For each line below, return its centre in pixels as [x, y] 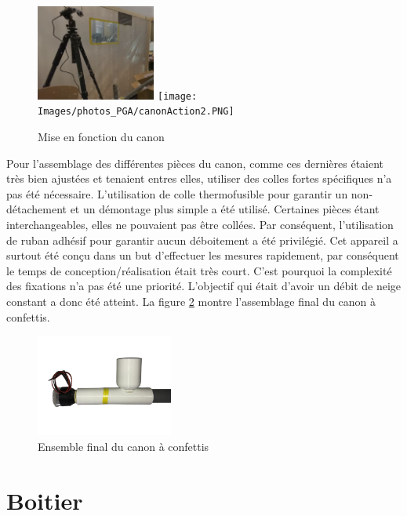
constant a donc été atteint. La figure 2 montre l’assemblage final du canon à [191, 301]
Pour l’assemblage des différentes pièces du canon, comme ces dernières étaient [195, 163]
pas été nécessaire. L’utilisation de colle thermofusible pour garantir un [177, 193]
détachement [36, 209]
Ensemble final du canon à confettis [124, 447]
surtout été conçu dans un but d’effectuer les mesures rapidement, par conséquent [203, 255]
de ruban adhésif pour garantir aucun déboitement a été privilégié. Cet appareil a [202, 240]
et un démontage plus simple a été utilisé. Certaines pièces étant [225, 209]
